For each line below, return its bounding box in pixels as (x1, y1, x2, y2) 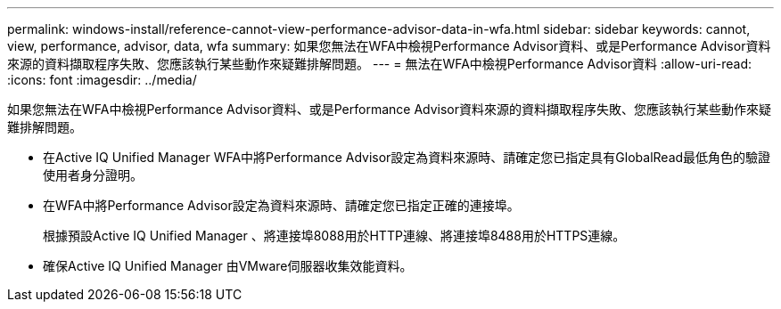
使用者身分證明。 (43, 167, 143, 183)
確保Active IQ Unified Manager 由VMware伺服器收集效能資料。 (43, 258, 413, 273)
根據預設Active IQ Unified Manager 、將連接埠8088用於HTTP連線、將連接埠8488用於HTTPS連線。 (43, 228, 626, 243)
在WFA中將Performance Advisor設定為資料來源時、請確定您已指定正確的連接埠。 (43, 198, 520, 213)
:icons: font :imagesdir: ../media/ (7, 72, 197, 87)
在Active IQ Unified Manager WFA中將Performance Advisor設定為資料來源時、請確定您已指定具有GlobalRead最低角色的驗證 (43, 150, 771, 165)
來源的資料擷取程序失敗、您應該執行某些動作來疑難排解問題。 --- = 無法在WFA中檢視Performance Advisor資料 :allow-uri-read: (7, 56, 752, 71)
